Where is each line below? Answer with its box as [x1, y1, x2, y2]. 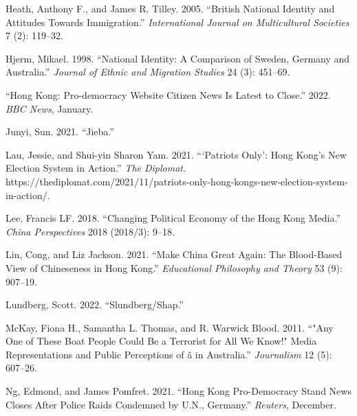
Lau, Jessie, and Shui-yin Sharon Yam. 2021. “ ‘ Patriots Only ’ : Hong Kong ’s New [6, 147, 347, 161]
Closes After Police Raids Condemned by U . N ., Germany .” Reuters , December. [6, 397, 336, 411]
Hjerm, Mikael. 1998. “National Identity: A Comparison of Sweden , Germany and [6, 51, 350, 65]
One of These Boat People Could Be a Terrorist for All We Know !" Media [6, 334, 317, 348]
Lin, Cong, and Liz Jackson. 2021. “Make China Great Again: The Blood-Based [6, 247, 343, 262]
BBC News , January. [6, 101, 94, 115]
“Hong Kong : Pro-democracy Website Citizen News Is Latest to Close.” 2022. [6, 87, 331, 102]
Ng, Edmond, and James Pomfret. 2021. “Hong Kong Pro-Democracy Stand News [6, 384, 351, 398]
